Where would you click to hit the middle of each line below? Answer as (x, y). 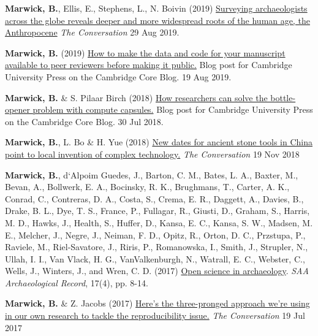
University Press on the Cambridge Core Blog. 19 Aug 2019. (118, 76)
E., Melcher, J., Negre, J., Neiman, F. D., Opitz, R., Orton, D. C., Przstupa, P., (155, 235)
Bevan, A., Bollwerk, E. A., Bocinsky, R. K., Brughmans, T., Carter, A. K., (147, 187)
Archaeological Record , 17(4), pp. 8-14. (77, 282)
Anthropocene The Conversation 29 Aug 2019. (92, 32)
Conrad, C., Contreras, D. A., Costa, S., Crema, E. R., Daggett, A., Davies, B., (154, 198)
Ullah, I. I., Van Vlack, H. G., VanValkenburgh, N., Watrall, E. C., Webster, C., (155, 258)
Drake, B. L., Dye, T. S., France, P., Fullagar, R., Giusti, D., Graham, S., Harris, (157, 211)
